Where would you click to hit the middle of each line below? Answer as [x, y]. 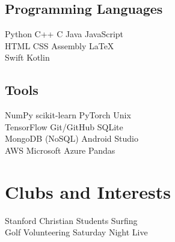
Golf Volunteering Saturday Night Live [76, 232]
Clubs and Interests [88, 191]
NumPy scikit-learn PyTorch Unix [68, 115]
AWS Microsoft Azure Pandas [60, 150]
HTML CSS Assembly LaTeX [60, 45]
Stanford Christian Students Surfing [71, 220]
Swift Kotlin [27, 57]
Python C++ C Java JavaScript [64, 34]
